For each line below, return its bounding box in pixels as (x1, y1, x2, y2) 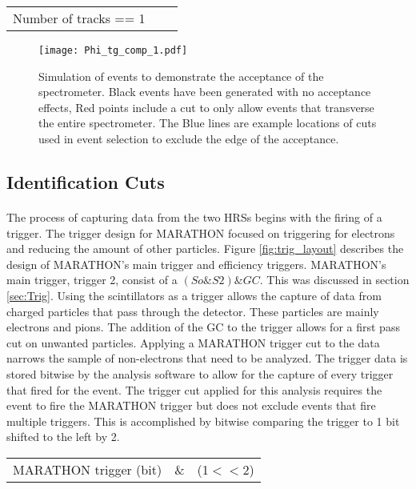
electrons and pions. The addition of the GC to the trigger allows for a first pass (6, 319, 400, 335)
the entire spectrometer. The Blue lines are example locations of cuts (38, 114, 377, 131)
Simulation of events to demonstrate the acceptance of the (38, 67, 324, 84)
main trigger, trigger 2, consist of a (6, 271, 178, 288)
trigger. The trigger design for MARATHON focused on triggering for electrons (6, 224, 395, 241)
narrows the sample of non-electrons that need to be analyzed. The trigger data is (6, 350, 408, 367)
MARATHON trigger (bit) (13, 459, 162, 479)
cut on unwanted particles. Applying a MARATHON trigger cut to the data (6, 334, 380, 351)
